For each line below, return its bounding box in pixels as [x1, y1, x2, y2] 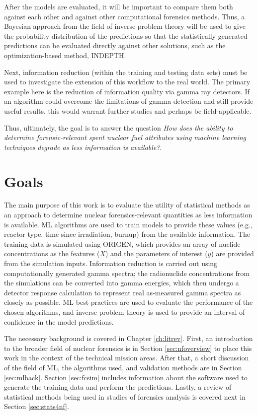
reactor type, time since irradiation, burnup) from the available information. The [4, 229, 251, 239]
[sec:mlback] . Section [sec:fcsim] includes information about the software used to [4, 372, 248, 382]
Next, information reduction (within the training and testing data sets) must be [4, 67, 248, 77]
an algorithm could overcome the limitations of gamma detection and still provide [4, 96, 254, 106]
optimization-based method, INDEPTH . [4, 50, 126, 60]
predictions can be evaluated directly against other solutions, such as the [4, 40, 226, 51]
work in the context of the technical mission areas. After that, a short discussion [4, 352, 249, 363]
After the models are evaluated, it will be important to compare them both [4, 1, 233, 11]
